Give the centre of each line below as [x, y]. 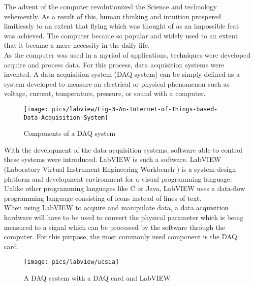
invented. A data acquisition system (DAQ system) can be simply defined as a [122, 74]
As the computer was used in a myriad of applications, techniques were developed [127, 54]
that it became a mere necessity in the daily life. [77, 45]
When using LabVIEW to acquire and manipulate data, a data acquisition [116, 207]
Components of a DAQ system [70, 133]
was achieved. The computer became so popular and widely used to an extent [121, 35]
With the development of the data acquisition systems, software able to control [123, 149]
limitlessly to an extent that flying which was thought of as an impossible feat [122, 26]
